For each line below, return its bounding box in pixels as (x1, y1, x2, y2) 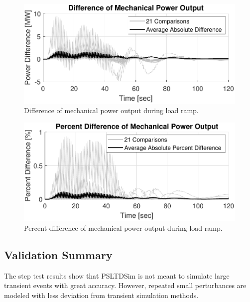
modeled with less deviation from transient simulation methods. (4, 290, 199, 300)
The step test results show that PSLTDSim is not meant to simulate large (4, 270, 230, 281)
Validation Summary (4, 247, 113, 262)
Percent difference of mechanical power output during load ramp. (24, 222, 223, 233)
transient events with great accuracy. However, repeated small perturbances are (4, 280, 247, 291)
